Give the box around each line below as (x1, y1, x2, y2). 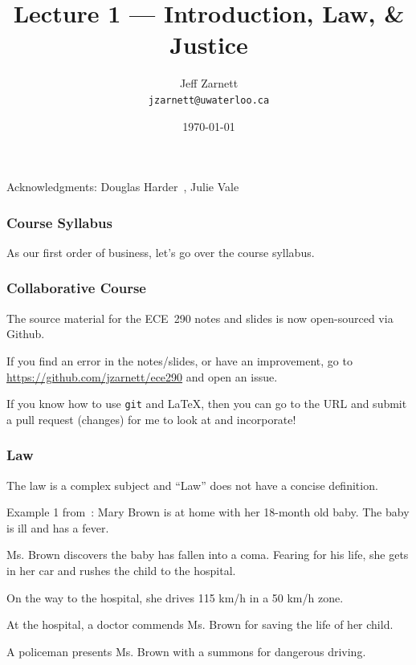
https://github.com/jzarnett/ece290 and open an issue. (6, 368, 278, 385)
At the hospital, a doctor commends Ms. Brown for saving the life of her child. (6, 616, 394, 633)
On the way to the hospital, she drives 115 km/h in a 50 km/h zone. (6, 589, 344, 606)
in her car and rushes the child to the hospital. (6, 562, 236, 578)
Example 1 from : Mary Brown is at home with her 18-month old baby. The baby (6, 504, 410, 520)
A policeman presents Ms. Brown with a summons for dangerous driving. (6, 643, 366, 659)
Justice (169, 28, 248, 61)
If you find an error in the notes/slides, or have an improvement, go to (6, 352, 353, 369)
